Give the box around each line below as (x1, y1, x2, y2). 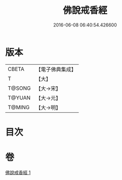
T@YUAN (8, 94, 31, 101)
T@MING (8, 104, 30, 111)
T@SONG (8, 85, 31, 92)
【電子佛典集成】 (35, 66, 77, 73)
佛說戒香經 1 (5, 169, 31, 175)
